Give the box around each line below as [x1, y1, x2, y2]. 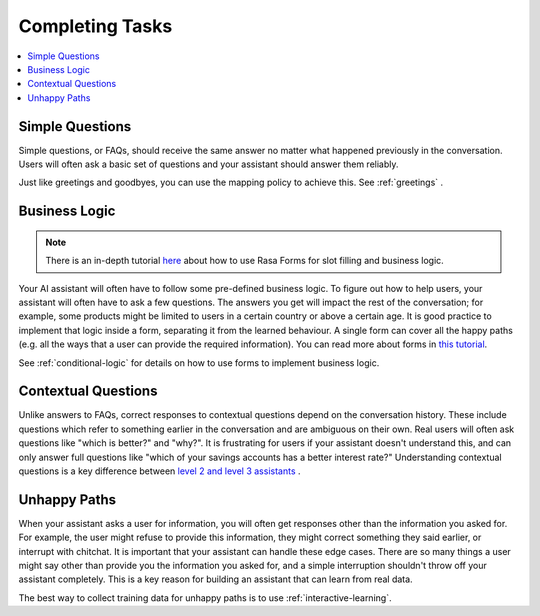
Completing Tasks [18, 15, 173, 37]
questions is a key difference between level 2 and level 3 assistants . [18, 465, 301, 477]
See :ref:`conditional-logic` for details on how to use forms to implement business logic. [18, 356, 380, 369]
